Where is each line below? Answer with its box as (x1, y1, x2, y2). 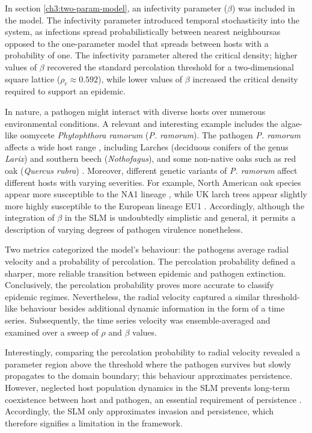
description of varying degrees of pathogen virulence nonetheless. (5, 223, 243, 235)
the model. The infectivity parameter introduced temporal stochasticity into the (5, 13, 299, 26)
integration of (5, 211, 55, 224)
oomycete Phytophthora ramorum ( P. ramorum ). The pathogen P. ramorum (20, 129, 301, 141)
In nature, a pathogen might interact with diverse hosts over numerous (5, 105, 266, 117)
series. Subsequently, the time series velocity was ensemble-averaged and (5, 314, 271, 327)
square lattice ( (5, 72, 61, 85)
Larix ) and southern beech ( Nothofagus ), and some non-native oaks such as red (5, 152, 296, 165)
